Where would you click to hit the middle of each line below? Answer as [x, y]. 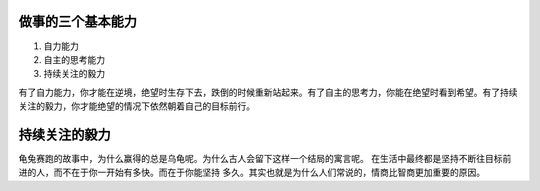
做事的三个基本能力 [77, 21]
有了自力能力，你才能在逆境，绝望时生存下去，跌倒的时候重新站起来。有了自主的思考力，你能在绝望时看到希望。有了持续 [268, 92]
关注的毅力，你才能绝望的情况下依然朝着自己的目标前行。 [136, 106]
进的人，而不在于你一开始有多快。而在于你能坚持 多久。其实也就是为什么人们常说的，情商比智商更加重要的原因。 [251, 172]
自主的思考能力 [74, 59]
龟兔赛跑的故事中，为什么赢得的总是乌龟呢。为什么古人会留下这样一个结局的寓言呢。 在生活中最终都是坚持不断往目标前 [265, 158]
